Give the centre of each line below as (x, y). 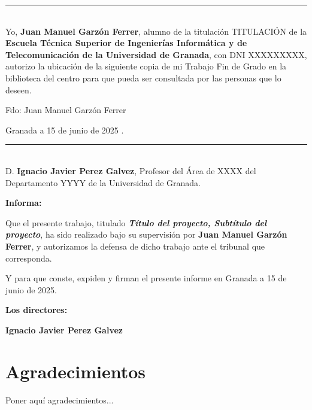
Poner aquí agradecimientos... (60, 400)
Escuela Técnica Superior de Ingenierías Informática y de (126, 43)
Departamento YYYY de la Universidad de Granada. (103, 182)
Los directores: (37, 310)
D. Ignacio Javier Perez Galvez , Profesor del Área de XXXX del (131, 170)
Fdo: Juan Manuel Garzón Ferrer (66, 110)
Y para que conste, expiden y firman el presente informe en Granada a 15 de (146, 278)
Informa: (24, 203)
